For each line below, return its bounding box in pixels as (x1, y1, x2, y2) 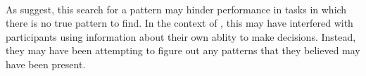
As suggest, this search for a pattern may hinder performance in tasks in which (6, 1, 347, 16)
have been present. (6, 56, 86, 71)
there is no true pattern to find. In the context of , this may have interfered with (6, 15, 353, 30)
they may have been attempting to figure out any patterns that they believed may (6, 43, 360, 58)
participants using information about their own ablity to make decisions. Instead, (6, 29, 356, 44)
